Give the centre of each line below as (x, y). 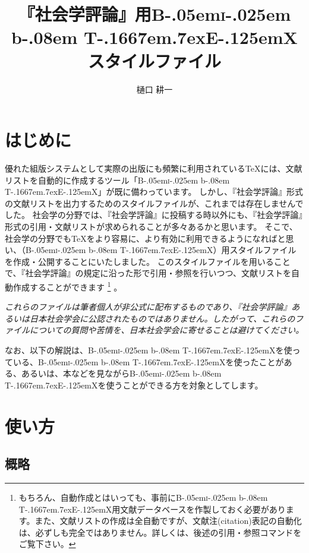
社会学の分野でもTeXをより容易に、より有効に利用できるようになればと (145, 238)
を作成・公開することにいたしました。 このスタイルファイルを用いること (148, 261)
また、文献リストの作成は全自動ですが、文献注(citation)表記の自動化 (168, 521)
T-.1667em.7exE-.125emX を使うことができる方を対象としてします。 (134, 385)
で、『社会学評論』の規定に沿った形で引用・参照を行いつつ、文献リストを (148, 273)
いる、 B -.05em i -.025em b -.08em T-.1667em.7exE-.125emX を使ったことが (148, 361)
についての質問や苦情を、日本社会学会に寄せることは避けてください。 (167, 330)
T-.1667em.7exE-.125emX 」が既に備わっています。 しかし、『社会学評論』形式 (154, 192)
